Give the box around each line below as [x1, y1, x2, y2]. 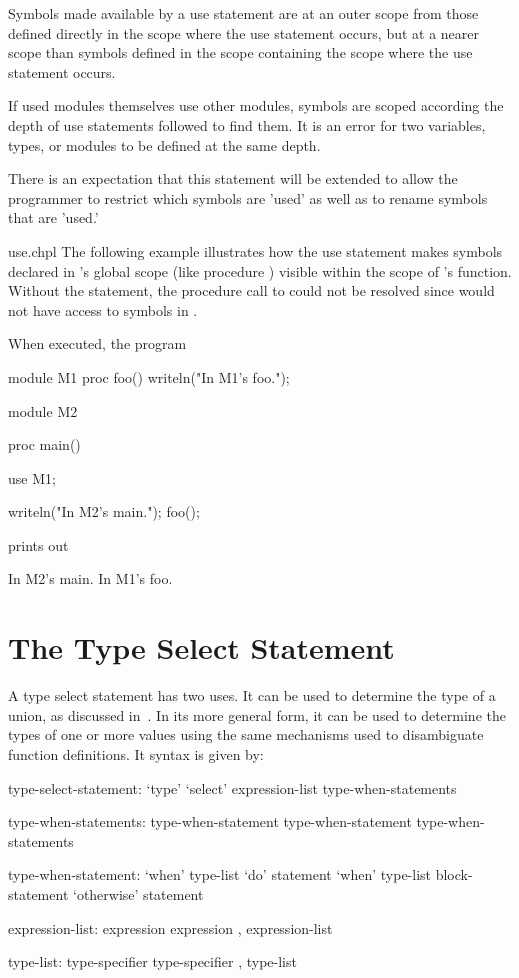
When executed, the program [8, 333, 187, 354]
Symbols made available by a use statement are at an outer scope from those [8, 3, 479, 23]
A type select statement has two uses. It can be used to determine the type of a [8, 685, 496, 706]
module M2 [8, 400, 78, 421]
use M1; [8, 467, 56, 488]
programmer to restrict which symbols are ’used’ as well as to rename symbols [8, 187, 488, 208]
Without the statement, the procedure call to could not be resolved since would [8, 280, 495, 301]
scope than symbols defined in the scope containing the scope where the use [8, 42, 473, 63]
